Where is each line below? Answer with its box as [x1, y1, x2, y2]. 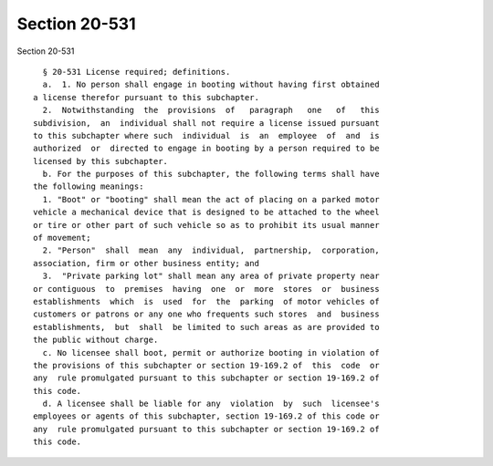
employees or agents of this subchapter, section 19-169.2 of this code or [33, 411, 380, 421]
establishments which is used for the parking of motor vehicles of [33, 296, 380, 306]
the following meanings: [33, 181, 144, 192]
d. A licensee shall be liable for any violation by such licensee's [42, 399, 380, 409]
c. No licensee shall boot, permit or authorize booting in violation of [42, 347, 380, 357]
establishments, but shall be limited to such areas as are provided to [33, 322, 380, 332]
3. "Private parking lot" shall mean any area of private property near [42, 271, 380, 282]
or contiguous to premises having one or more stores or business [33, 284, 380, 294]
